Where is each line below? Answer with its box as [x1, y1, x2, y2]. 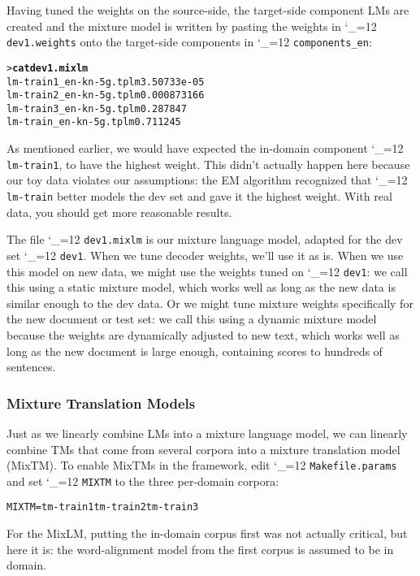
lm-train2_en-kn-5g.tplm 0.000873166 [6, 89, 205, 102]
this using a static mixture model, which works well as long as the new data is [6, 279, 396, 296]
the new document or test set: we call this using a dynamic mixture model [6, 310, 377, 327]
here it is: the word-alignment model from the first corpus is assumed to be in [6, 540, 394, 557]
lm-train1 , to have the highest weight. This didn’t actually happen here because [6, 155, 410, 172]
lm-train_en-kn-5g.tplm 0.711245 [6, 116, 181, 128]
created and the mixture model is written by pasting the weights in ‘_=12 [6, 17, 377, 34]
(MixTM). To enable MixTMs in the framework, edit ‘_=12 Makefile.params [6, 457, 397, 474]
